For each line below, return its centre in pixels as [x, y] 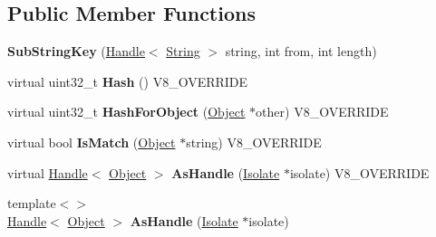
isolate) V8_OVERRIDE [359, 172]
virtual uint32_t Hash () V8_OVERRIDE [128, 81]
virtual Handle [48, 172]
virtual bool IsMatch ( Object [92, 142]
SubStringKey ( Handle [76, 51]
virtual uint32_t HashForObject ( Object [126, 112]
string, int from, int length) [301, 51]
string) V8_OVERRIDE [254, 142]
